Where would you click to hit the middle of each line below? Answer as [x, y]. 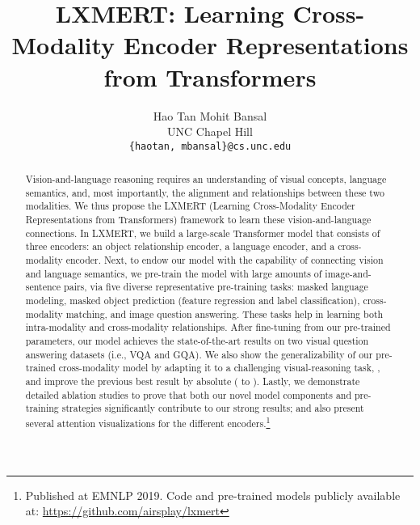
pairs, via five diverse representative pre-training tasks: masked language [216, 287]
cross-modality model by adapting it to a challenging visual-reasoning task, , [219, 368]
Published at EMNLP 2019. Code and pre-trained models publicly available [213, 495]
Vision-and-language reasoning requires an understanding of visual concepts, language [206, 179]
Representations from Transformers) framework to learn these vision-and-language [198, 220]
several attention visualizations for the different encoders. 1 [148, 421]
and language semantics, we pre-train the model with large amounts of [174, 273]
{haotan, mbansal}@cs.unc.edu [210, 146]
